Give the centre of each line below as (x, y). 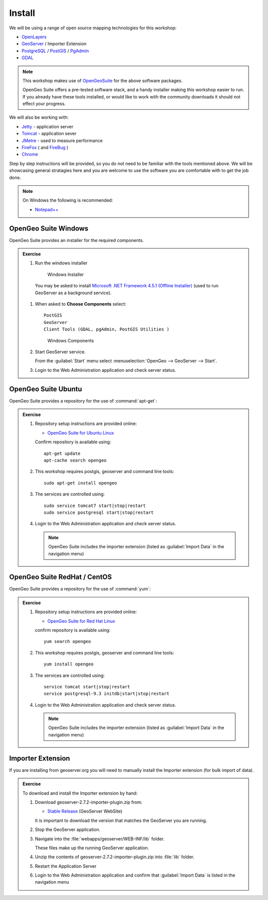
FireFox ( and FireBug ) (45, 148)
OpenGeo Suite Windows (49, 228)
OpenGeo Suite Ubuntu (46, 389)
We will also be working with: (39, 117)
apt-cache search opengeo (75, 460)
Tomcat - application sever (49, 134)
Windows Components (71, 340)
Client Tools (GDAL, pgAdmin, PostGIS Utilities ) (107, 329)
